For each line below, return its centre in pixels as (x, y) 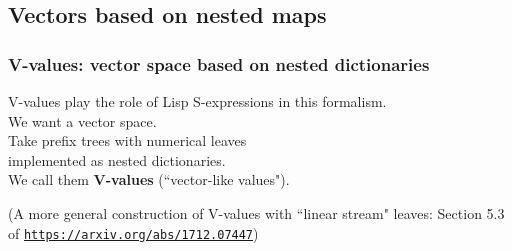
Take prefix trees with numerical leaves (127, 140)
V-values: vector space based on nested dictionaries (219, 63)
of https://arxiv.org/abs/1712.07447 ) (133, 232)
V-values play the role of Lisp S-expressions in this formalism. (197, 101)
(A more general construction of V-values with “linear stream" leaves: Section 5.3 (256, 212)
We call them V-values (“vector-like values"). (149, 179)
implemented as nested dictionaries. (117, 159)
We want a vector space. (82, 120)
